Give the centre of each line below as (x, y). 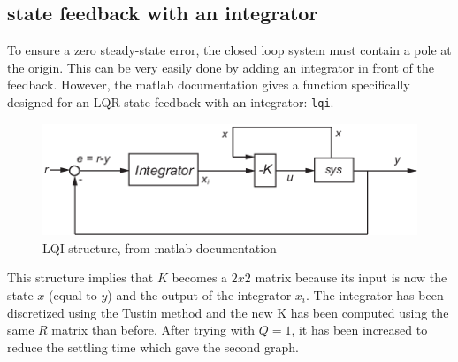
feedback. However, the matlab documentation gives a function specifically (209, 85)
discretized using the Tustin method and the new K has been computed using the (228, 312)
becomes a (200, 277)
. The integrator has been (374, 294)
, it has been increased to (359, 330)
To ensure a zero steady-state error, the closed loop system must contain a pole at (229, 50)
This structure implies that (80, 277)
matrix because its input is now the (351, 277)
